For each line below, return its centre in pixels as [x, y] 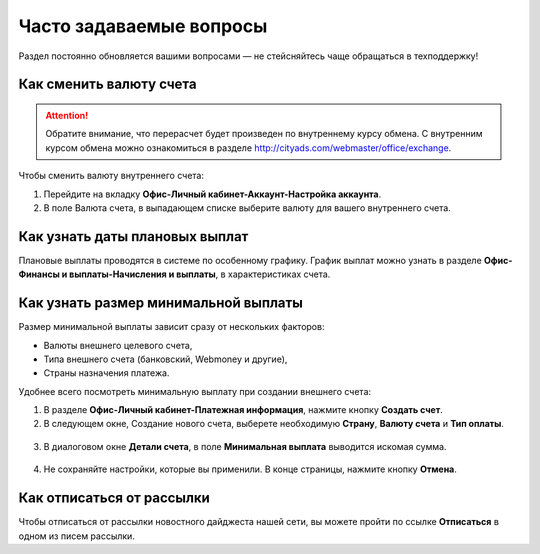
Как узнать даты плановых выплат [133, 236]
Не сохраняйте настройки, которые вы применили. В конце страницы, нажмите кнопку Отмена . [250, 469]
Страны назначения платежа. [106, 373]
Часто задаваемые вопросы [143, 26]
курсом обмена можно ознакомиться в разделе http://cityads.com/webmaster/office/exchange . [248, 147]
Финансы [39, 274]
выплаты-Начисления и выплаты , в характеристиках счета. [199, 274]
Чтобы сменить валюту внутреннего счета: [111, 176]
